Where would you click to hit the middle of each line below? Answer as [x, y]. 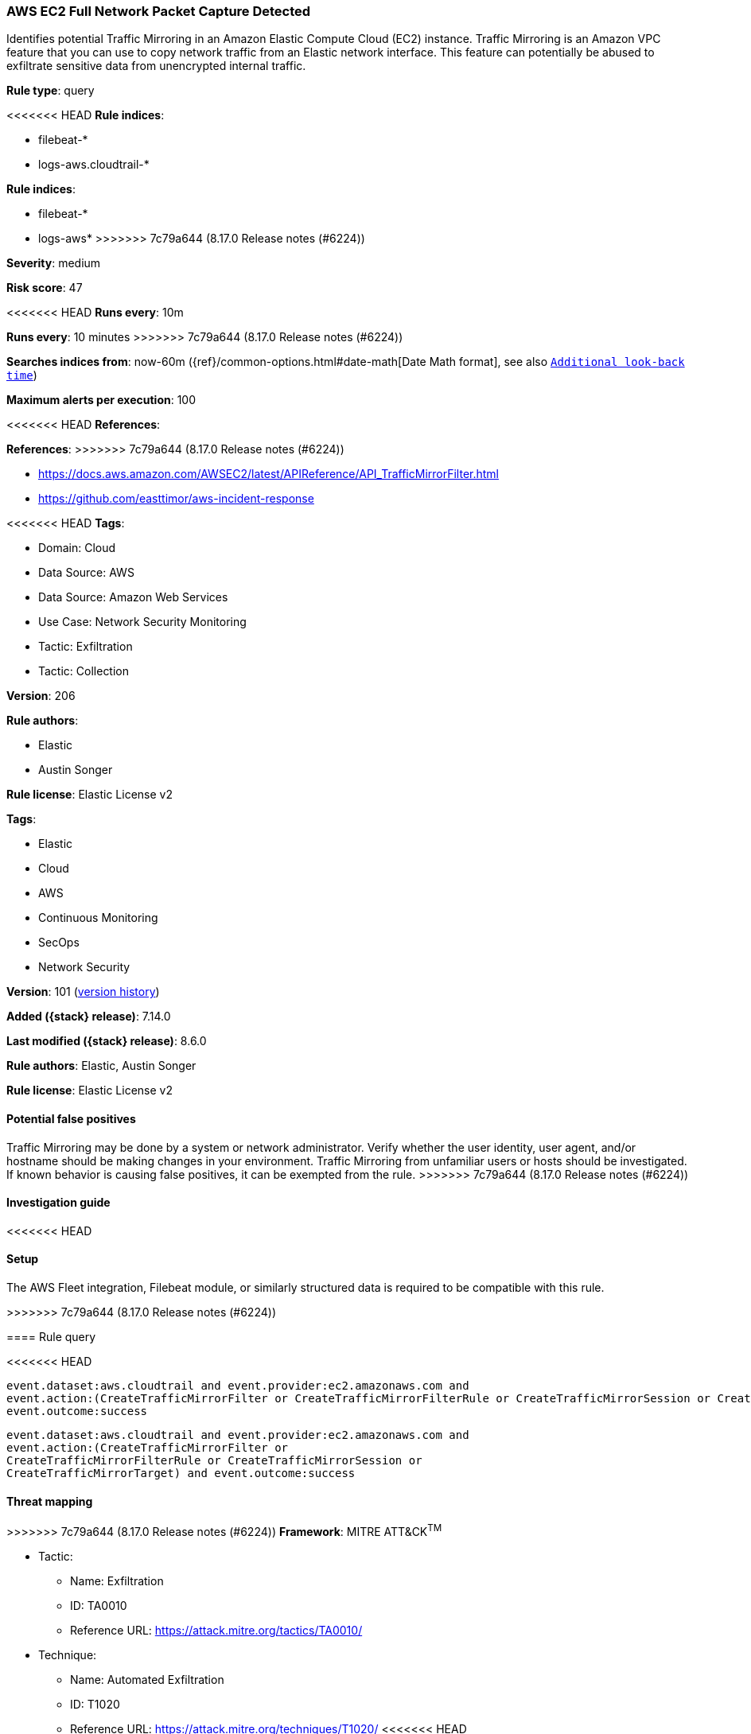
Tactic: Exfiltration [86, 647]
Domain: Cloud [77, 548]
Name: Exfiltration [117, 1580]
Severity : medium [54, 263]
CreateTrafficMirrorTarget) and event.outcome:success [181, 1474]
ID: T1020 [95, 1704]
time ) [22, 375]
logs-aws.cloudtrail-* [94, 165]
